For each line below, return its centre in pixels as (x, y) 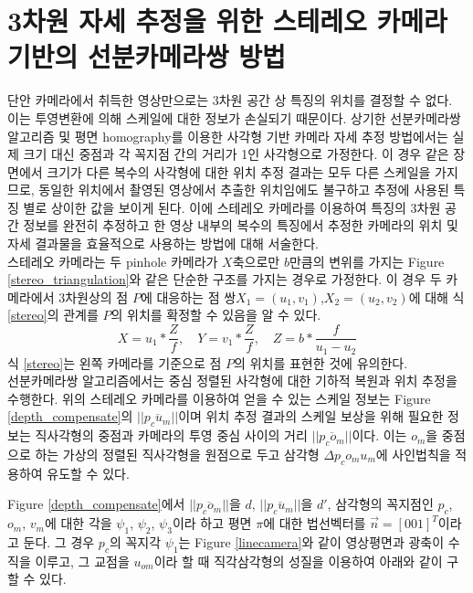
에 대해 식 (436, 296)
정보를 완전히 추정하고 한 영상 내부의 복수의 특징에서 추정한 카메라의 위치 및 (241, 225)
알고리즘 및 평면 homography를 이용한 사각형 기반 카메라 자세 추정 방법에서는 (228, 136)
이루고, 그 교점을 (82, 561)
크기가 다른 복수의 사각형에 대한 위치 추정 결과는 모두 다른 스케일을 (239, 171)
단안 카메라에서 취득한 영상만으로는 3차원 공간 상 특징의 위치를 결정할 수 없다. (230, 100)
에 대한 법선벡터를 (315, 523)
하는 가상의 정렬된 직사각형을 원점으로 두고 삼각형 (177, 454)
